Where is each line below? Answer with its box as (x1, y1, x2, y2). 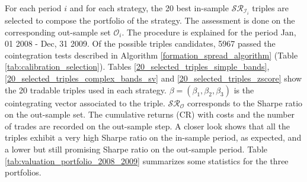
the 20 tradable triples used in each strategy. (5, 83, 167, 96)
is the (234, 83, 254, 96)
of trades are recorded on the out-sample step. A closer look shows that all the (5, 119, 290, 132)
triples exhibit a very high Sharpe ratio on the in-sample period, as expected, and (5, 131, 302, 144)
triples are (252, 2, 289, 14)
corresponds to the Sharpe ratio (187, 96, 303, 109)
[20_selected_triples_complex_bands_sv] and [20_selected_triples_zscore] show (5, 72, 302, 84)
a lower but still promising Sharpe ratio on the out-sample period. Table (5, 143, 268, 155)
